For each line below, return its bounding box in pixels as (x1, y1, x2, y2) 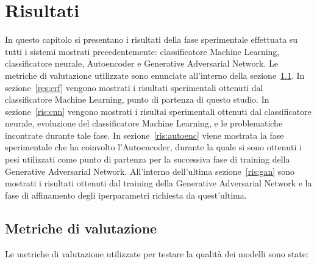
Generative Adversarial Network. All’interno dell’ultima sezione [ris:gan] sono (5, 164, 295, 177)
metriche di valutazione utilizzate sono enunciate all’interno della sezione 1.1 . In (5, 68, 305, 81)
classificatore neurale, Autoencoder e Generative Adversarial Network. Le (5, 57, 278, 70)
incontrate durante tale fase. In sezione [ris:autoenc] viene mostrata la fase (5, 128, 284, 141)
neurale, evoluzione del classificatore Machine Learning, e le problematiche (5, 117, 283, 130)
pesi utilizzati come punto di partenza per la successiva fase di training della (5, 153, 290, 166)
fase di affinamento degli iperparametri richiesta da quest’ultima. (5, 188, 247, 201)
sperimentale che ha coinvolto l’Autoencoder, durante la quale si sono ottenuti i (5, 141, 302, 153)
